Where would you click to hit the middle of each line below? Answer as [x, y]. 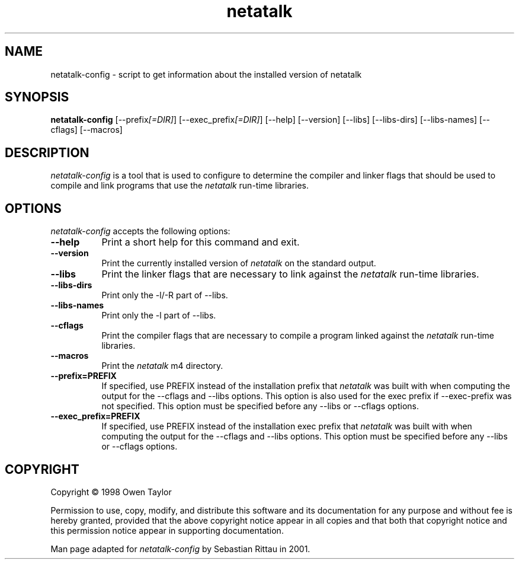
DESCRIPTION [47, 152]
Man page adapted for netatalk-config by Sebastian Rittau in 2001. [180, 549]
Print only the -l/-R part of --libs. [165, 295]
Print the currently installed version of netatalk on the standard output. [239, 263]
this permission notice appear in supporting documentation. [167, 530]
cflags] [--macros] [86, 130]
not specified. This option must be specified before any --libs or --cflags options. [260, 406]
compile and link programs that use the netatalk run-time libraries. [180, 186]
